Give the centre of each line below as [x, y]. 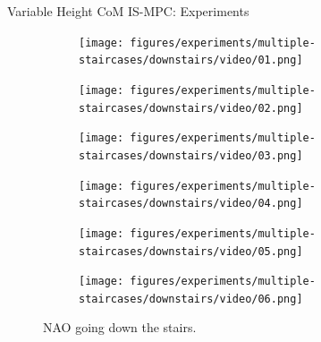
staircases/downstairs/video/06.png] [191, 299]
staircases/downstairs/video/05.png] [191, 251]
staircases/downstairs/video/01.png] [191, 60]
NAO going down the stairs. [120, 327]
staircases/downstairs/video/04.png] [191, 204]
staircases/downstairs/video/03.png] [191, 155]
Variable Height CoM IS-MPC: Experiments [128, 11]
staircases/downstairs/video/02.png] [191, 108]
